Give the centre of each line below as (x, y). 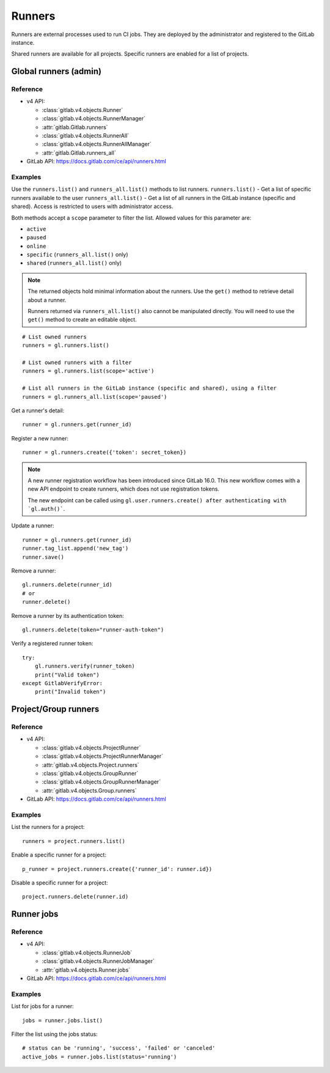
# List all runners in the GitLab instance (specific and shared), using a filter (149, 388)
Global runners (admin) (57, 71)
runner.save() (43, 557)
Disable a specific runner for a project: (60, 882)
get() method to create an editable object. (82, 320)
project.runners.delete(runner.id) (75, 897)
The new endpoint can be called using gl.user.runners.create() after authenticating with (157, 500)
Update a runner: (33, 525)
